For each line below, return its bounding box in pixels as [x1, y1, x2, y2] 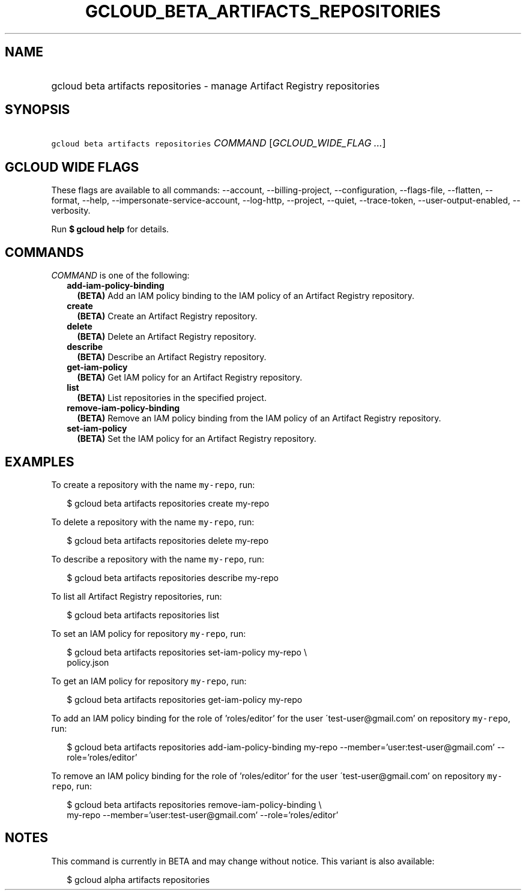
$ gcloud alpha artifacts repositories [67, 874, 210, 885]
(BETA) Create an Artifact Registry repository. [77, 311, 258, 322]
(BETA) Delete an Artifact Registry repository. [77, 331, 256, 342]
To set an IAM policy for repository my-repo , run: [51, 628, 246, 639]
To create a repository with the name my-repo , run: [51, 479, 255, 490]
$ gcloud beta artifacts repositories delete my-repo [67, 535, 269, 546]
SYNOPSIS [5, 102, 70, 118]
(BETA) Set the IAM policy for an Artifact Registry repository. [77, 433, 316, 444]
